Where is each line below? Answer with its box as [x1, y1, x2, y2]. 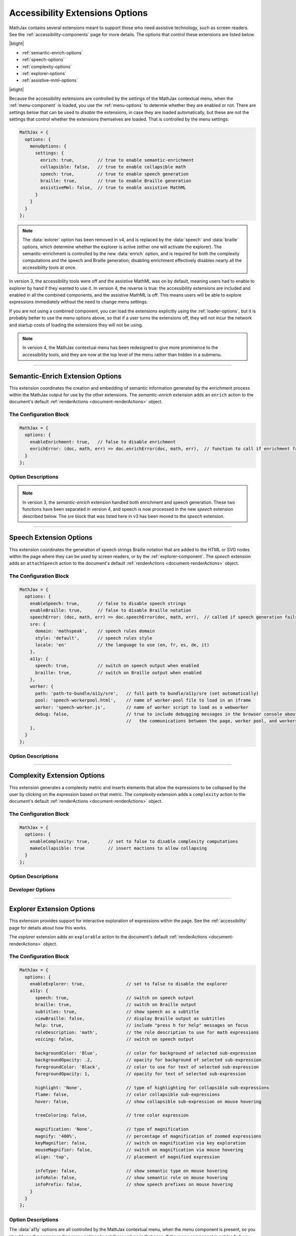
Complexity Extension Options [9, 771, 105, 780]
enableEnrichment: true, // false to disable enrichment [30, 439, 176, 444]
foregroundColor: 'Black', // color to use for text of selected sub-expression [35, 1064, 259, 1070]
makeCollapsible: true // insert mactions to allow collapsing [30, 845, 207, 851]
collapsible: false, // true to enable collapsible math [40, 164, 186, 170]
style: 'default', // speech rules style [35, 635, 152, 641]
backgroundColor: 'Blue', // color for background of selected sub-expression [35, 1050, 257, 1056]
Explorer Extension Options [9, 905, 96, 913]
